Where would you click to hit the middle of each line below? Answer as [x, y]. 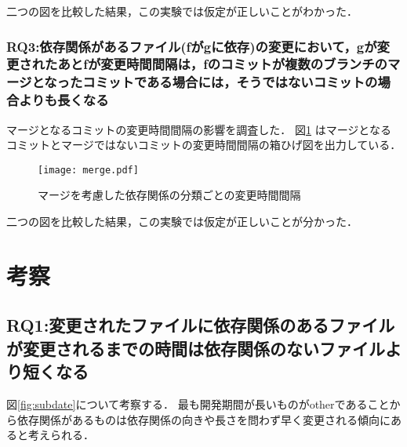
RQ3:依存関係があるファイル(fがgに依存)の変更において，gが [192, 46]
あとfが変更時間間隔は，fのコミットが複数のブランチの [222, 64]
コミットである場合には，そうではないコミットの [230, 82]
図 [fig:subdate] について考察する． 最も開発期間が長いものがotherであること [198, 403]
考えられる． [61, 435]
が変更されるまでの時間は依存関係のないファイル [196, 348]
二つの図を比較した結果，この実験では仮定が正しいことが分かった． [182, 222]
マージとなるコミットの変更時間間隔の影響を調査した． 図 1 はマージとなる [199, 129]
